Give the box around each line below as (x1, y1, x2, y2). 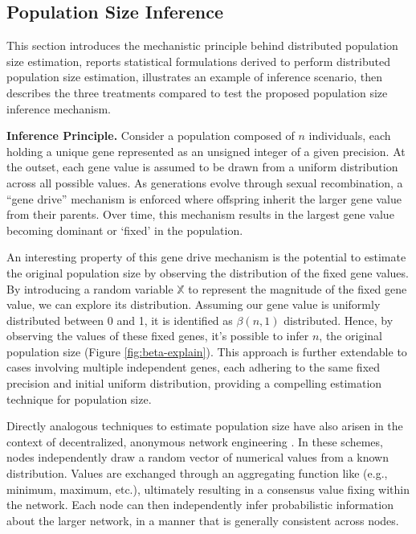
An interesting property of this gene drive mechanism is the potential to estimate (6, 249, 406, 265)
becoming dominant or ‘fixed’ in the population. (6, 221, 243, 238)
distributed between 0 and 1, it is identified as (6, 311, 233, 328)
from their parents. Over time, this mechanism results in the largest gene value (6, 206, 394, 223)
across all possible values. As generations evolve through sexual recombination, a (6, 174, 403, 191)
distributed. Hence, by (283, 311, 394, 328)
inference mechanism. (6, 100, 111, 117)
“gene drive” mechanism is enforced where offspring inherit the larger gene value (6, 190, 402, 207)
